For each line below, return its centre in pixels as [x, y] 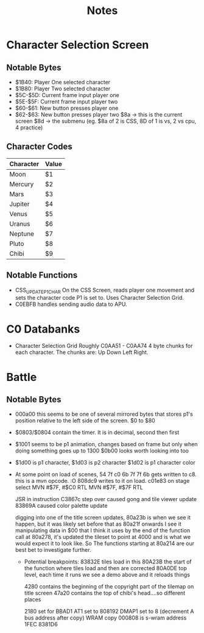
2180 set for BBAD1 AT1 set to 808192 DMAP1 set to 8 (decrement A [109, 612]
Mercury [22, 184]
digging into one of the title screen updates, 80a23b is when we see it [103, 518]
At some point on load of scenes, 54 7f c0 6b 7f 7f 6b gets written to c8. [106, 474]
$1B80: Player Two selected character [63, 89]
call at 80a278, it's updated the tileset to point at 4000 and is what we [103, 537]
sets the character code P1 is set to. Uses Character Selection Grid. [100, 298]
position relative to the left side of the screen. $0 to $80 [85, 421]
